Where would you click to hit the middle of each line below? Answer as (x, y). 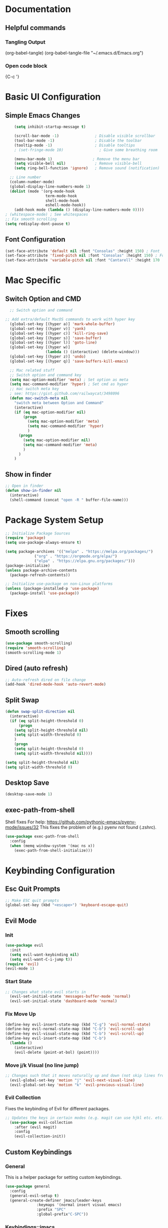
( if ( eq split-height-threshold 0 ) (47, 721)
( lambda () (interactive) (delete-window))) (92, 352)
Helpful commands (35, 28)
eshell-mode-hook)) (65, 205)
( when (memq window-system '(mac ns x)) (52, 846)
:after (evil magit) (35, 1127)
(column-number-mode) (32, 182)
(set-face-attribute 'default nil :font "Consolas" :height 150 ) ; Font (82, 251)
